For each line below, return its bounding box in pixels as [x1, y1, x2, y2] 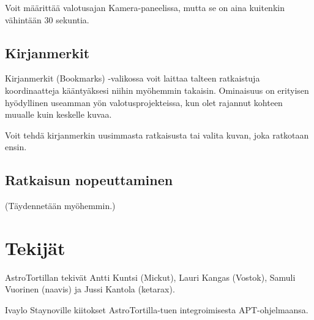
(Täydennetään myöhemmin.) [5, 199, 116, 212]
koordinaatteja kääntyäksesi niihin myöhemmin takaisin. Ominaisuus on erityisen [5, 83, 309, 96]
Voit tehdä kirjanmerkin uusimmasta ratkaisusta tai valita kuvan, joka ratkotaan [5, 128, 309, 141]
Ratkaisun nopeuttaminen [5, 170, 173, 189]
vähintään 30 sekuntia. [5, 13, 89, 26]
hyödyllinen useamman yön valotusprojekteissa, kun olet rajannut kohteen [5, 96, 283, 109]
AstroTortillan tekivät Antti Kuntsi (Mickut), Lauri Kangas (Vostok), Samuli [5, 270, 296, 283]
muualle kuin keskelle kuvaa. [5, 108, 112, 121]
